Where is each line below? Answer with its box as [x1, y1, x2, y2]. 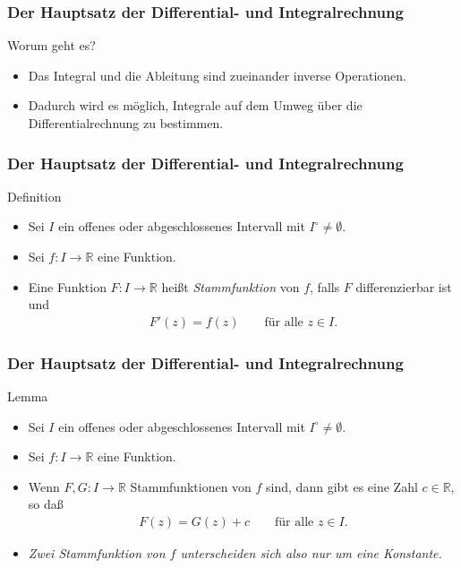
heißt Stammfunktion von [161, 277, 300, 296]
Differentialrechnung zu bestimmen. [28, 114, 224, 132]
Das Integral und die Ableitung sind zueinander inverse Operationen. [28, 65, 406, 84]
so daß [28, 495, 64, 513]
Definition [7, 186, 62, 205]
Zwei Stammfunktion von [28, 544, 166, 563]
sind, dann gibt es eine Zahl [266, 477, 418, 495]
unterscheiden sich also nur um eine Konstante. [180, 544, 442, 563]
